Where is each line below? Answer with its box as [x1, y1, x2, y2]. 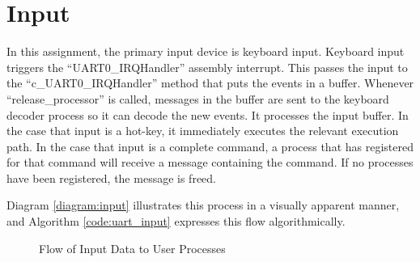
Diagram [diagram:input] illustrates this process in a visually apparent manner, [6, 196, 400, 213]
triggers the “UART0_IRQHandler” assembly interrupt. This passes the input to [6, 58, 408, 75]
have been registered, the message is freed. [6, 169, 216, 186]
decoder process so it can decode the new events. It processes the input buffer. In [6, 106, 409, 123]
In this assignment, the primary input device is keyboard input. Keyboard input [6, 43, 405, 60]
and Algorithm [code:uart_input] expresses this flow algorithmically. [6, 213, 346, 230]
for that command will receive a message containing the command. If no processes [6, 154, 414, 171]
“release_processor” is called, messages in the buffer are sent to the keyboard [6, 90, 389, 107]
